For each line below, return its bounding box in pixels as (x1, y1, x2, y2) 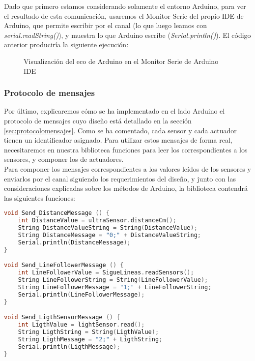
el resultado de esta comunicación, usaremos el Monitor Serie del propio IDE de (4, 10, 244, 21)
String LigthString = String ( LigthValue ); (18, 328, 159, 335)
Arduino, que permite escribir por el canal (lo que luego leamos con (4, 20, 207, 30)
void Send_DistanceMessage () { (4, 210, 110, 217)
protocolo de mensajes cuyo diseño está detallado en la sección (4, 115, 192, 125)
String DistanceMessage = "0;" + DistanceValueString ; (18, 231, 201, 239)
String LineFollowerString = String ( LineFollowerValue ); (18, 276, 208, 283)
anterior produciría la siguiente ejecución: (4, 39, 129, 50)
